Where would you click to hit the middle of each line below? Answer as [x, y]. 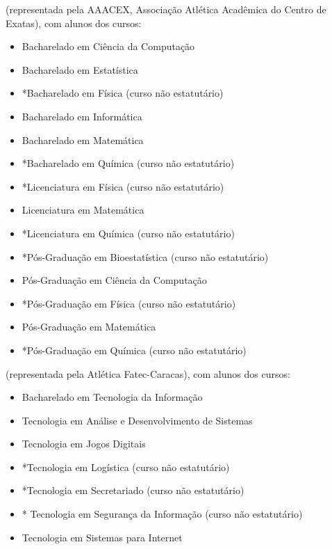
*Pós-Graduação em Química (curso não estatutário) [134, 350]
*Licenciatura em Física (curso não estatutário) [123, 186]
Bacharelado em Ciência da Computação [108, 46]
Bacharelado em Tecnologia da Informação [112, 397]
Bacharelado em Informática [82, 116]
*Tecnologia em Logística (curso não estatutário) [126, 467]
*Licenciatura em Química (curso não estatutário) [128, 233]
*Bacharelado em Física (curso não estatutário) [123, 93]
